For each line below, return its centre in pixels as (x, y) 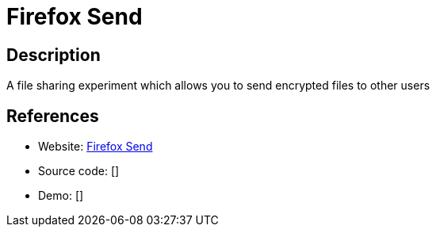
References (53, 116)
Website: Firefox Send (96, 147)
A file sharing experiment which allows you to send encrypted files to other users (218, 86)
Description (54, 55)
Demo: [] (61, 196)
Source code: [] (79, 171)
